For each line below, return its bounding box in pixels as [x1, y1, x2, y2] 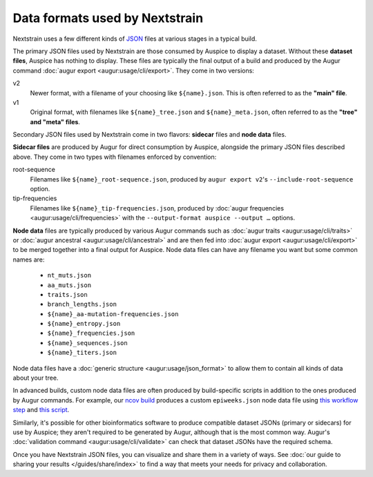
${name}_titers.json [47, 349, 117, 357]
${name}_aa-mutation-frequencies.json [47, 310, 179, 318]
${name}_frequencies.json [47, 329, 135, 338]
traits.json [47, 291, 88, 298]
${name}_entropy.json [47, 320, 121, 328]
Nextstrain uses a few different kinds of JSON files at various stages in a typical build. [12, 35, 257, 43]
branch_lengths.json [47, 300, 117, 309]
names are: [12, 255, 45, 264]
